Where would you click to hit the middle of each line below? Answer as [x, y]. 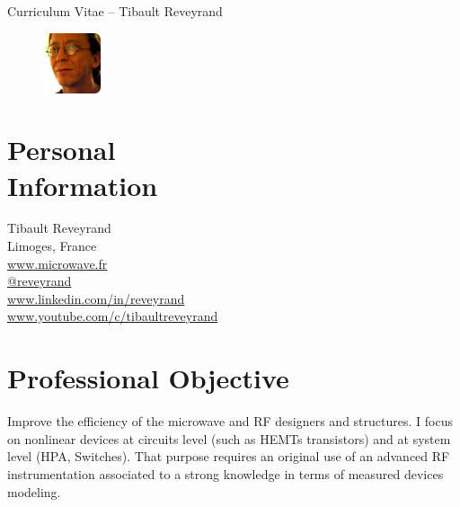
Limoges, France [52, 246]
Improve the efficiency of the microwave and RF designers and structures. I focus [230, 421]
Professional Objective [148, 378]
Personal [62, 150]
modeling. [34, 491]
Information [83, 185]
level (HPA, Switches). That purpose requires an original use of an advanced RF [229, 456]
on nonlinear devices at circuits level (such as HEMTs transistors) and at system [229, 438]
